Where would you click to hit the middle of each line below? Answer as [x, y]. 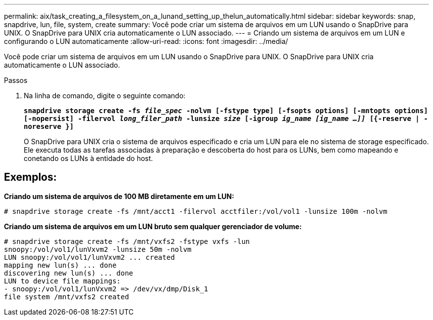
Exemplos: [30, 177]
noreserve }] [49, 126]
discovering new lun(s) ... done [69, 273]
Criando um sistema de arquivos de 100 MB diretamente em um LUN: [119, 196]
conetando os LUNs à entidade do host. [88, 158]
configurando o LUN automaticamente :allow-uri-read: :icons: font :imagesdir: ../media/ [146, 41]
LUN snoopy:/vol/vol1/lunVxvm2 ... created [89, 257]
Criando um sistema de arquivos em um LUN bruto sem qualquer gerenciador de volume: [153, 226]
